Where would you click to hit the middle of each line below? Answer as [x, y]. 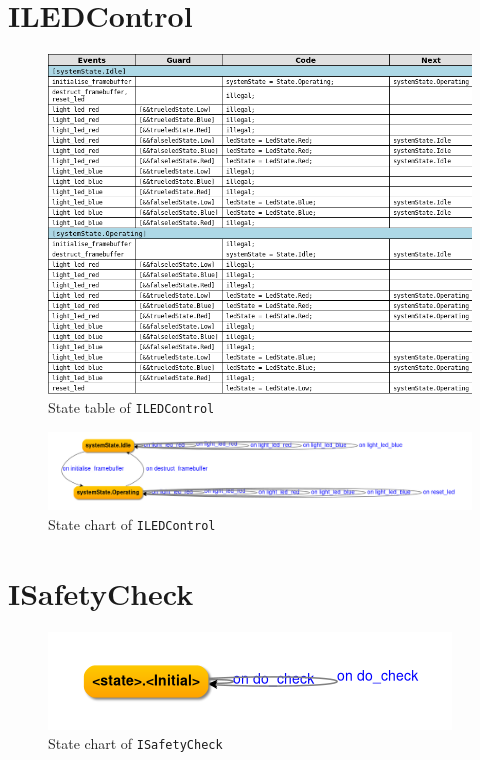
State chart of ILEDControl [132, 523]
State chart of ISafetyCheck [135, 743]
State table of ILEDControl [131, 407]
